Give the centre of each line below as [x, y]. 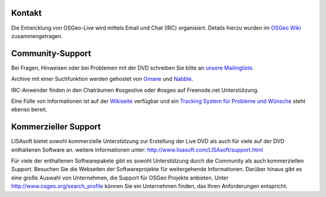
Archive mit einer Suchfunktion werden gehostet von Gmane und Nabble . [102, 79]
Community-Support [51, 53]
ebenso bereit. [29, 109]
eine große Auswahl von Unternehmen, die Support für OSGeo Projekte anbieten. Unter [120, 178]
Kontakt [27, 13]
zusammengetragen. [37, 36]
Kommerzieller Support [56, 127]
